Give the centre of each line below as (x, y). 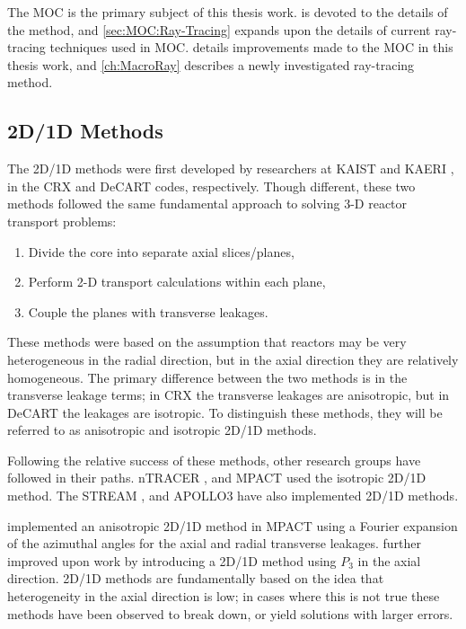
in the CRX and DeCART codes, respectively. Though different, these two (211, 186)
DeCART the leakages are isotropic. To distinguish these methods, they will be (225, 412)
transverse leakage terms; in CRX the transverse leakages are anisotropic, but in (229, 395)
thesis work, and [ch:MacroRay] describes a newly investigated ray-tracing (211, 64)
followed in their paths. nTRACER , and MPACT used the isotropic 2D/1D (217, 478)
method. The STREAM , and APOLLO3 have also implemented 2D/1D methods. (233, 496)
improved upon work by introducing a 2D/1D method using (172, 560)
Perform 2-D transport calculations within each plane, (177, 282)
